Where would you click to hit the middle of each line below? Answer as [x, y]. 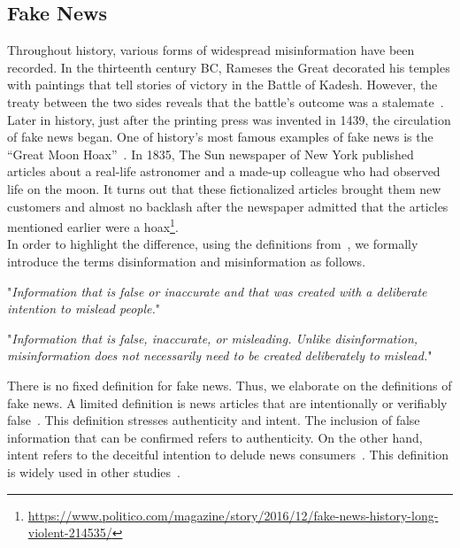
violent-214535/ [70, 533]
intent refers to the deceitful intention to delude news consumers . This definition [228, 455]
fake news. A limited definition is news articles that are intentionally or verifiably [227, 402]
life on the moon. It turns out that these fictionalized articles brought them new [224, 188]
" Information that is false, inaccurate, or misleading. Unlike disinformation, [213, 338]
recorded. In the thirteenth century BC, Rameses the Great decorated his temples [229, 67]
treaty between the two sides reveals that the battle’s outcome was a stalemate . [226, 101]
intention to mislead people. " [84, 309]
